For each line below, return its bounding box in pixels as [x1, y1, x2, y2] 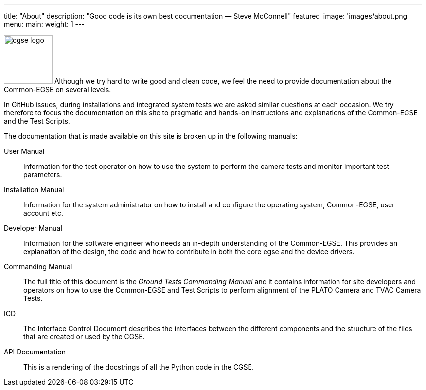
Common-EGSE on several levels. [4, 85, 111, 93]
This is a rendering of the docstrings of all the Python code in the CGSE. [23, 363, 254, 371]
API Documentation [4, 348, 66, 356]
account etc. [23, 209, 63, 217]
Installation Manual [4, 186, 64, 194]
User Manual [4, 147, 45, 155]
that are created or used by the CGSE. [23, 333, 145, 341]
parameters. [23, 170, 62, 179]
